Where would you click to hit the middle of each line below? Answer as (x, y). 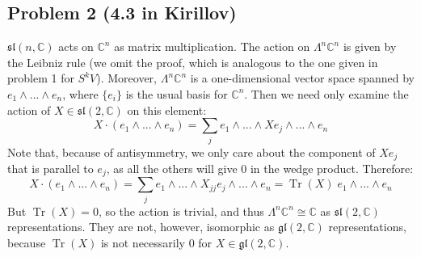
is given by (370, 46)
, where (80, 93)
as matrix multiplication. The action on (212, 46)
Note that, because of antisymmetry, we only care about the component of (192, 152)
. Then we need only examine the (326, 93)
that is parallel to (51, 168)
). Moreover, (126, 78)
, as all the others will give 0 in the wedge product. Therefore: (260, 168)
